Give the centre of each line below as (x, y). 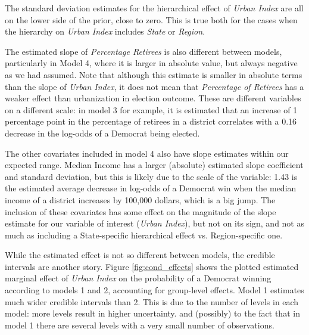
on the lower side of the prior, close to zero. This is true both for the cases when (151, 19)
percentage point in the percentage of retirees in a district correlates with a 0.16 (151, 121)
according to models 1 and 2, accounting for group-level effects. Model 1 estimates (154, 290)
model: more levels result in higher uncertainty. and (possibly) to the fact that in (152, 313)
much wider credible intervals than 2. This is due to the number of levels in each (152, 301)
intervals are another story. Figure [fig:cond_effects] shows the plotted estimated (152, 266)
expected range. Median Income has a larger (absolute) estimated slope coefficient (154, 165)
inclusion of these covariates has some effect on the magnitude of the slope (141, 211)
